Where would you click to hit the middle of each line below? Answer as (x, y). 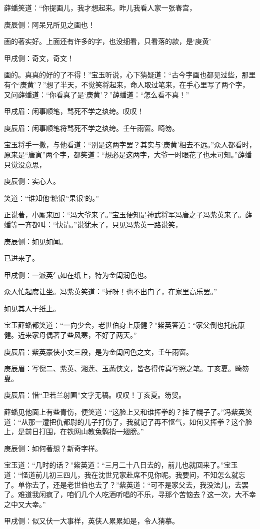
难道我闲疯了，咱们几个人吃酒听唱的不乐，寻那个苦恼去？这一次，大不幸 (137, 494)
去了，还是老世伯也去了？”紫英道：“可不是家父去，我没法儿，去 (137, 484)
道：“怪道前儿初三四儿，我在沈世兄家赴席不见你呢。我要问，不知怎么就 (121, 475)
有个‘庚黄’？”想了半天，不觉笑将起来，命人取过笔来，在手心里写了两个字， (127, 84)
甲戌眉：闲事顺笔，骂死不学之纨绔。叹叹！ (74, 111)
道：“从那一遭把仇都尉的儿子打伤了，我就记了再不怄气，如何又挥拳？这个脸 (128, 421)
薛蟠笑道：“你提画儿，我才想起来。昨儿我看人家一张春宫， (100, 7)
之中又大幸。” (25, 504)
